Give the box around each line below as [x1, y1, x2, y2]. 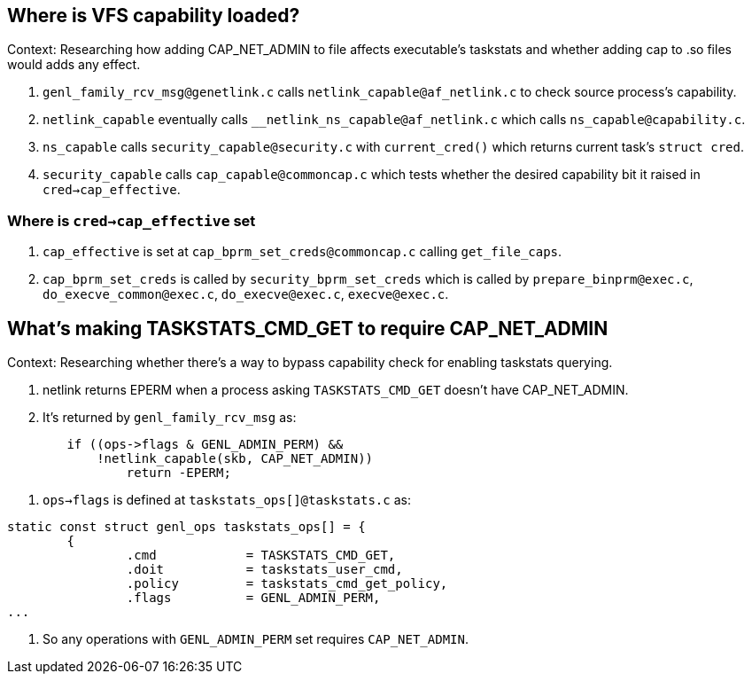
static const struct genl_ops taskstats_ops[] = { [7, 520, 366, 535]
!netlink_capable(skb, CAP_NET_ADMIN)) [97, 451, 374, 466]
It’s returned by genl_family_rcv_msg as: [43, 410, 297, 426]
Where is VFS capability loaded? [7, 4, 300, 27]
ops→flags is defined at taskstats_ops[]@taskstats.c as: [43, 492, 411, 508]
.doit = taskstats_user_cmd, [126, 562, 403, 577]
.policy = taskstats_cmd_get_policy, [126, 576, 448, 591]
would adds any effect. [7, 57, 141, 73]
